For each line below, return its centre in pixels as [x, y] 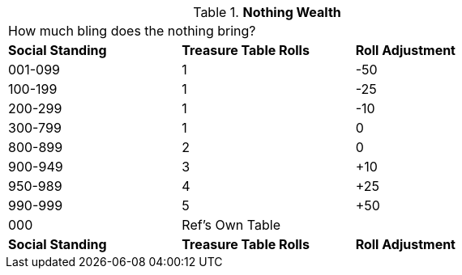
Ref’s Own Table [231, 225]
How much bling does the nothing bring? [132, 31]
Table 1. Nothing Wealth [267, 12]
